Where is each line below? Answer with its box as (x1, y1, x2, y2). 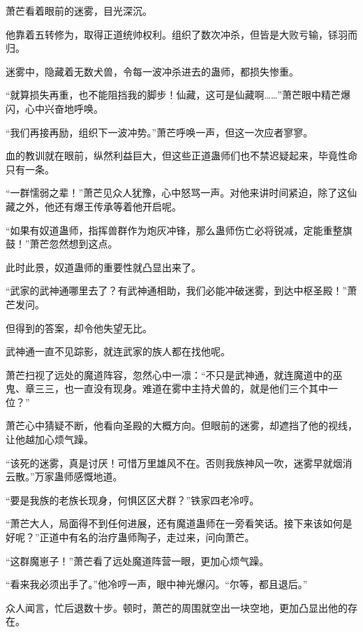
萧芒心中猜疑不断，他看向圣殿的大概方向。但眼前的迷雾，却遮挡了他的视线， (6, 418, 357, 433)
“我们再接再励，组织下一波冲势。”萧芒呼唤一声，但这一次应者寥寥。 (6, 124, 313, 139)
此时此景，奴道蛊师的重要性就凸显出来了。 (6, 259, 201, 274)
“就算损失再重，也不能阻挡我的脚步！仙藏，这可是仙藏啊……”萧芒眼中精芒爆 (6, 87, 350, 102)
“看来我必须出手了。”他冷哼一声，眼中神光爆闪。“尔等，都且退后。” (6, 577, 308, 591)
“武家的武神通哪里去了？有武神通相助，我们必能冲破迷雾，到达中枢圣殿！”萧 (6, 283, 357, 298)
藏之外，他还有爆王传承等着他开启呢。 (6, 199, 181, 213)
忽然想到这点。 (49, 236, 118, 251)
